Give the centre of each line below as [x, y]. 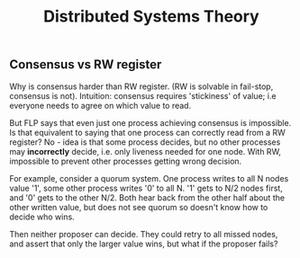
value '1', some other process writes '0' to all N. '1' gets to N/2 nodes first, [146, 188]
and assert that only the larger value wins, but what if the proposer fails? [144, 244]
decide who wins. [42, 217]
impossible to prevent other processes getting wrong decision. [126, 161]
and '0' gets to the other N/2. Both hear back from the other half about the [147, 197]
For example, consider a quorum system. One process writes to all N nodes [149, 178]
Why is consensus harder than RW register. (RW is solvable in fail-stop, [141, 86]
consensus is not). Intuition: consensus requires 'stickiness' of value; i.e [143, 95]
